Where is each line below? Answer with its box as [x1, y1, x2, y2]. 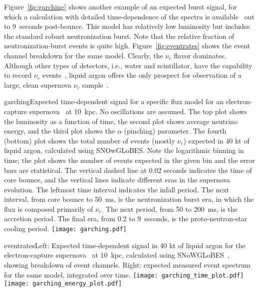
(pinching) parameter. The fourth [124, 126, 227, 136]
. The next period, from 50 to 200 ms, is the [101, 203, 238, 214]
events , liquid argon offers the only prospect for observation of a [42, 70, 242, 80]
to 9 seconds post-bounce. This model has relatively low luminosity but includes [4, 21, 250, 31]
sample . [82, 79, 109, 90]
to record [4, 70, 32, 80]
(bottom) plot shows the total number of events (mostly [4, 135, 175, 145]
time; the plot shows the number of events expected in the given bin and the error [4, 154, 255, 165]
